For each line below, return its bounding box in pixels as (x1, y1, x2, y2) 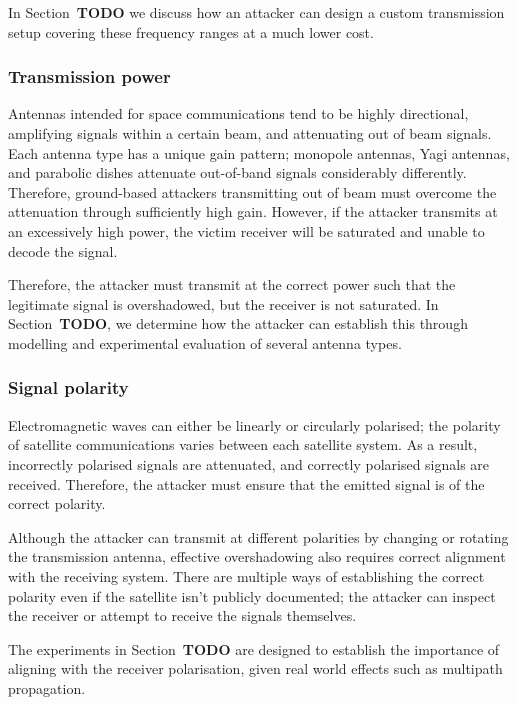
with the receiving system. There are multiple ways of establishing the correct (8, 565, 485, 586)
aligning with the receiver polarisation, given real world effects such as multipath (8, 658, 503, 679)
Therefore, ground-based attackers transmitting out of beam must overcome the (8, 181, 497, 202)
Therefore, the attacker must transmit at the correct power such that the (8, 274, 456, 295)
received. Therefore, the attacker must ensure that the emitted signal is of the (8, 473, 485, 494)
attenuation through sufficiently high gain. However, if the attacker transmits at (8, 201, 498, 222)
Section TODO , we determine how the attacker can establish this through (8, 313, 468, 334)
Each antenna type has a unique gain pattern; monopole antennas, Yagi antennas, (8, 142, 510, 163)
